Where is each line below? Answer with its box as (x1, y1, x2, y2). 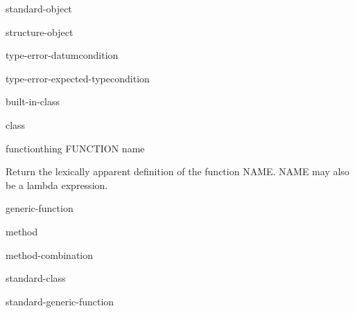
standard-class (6, 271, 66, 285)
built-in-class (6, 94, 60, 109)
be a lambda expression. (6, 177, 108, 192)
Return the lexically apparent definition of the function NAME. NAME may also (6, 164, 349, 179)
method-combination (6, 247, 94, 262)
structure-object (6, 24, 73, 39)
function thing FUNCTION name (6, 141, 145, 155)
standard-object (6, 1, 72, 15)
